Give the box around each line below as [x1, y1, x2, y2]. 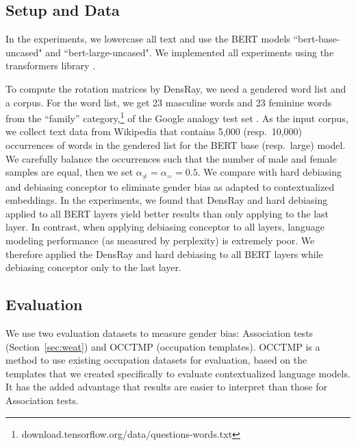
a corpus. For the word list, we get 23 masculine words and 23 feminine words [5, 95, 332, 109]
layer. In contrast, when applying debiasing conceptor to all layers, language [5, 220, 325, 234]
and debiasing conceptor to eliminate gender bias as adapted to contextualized [5, 179, 335, 193]
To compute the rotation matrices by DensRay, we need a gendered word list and [5, 81, 346, 95]
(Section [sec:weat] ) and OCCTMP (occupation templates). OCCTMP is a [5, 339, 320, 353]
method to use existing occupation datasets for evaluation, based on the [5, 353, 307, 367]
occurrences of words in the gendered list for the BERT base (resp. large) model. [5, 138, 346, 152]
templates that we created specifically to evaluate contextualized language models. [5, 366, 351, 380]
